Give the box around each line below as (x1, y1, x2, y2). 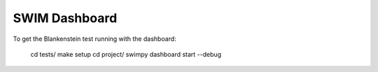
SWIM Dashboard (13, 10, 118, 26)
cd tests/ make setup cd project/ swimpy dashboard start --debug (30, 50, 222, 58)
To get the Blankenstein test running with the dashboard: (13, 35, 176, 43)
